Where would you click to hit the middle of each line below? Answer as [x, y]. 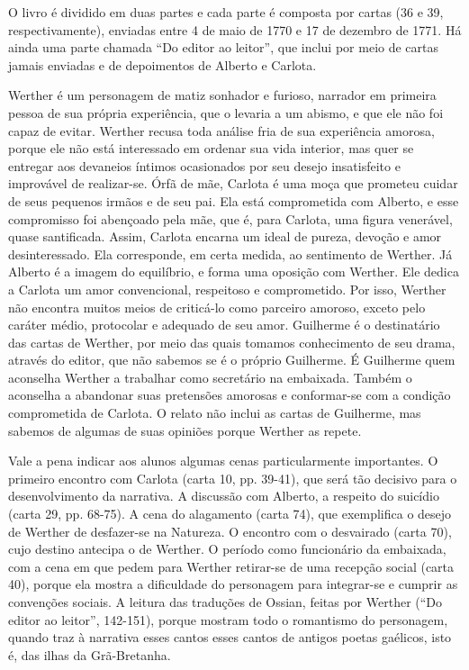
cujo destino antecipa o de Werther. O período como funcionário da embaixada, [227, 549]
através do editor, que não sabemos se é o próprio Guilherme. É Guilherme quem [232, 360]
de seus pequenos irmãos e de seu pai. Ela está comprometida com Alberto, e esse [234, 200]
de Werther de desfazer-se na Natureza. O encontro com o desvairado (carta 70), [230, 531]
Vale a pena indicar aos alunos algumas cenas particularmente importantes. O [223, 461]
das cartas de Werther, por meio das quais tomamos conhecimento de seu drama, [232, 342]
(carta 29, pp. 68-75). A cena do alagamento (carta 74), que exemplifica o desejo [230, 514]
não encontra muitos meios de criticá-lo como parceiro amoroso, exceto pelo [217, 307]
